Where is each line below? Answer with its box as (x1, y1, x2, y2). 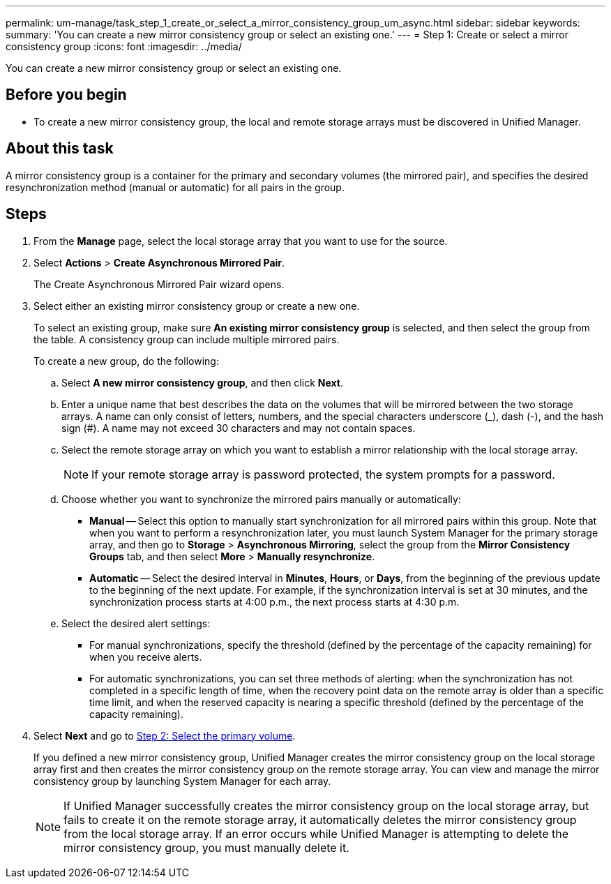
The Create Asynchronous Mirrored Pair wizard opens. (33, 278, 285, 290)
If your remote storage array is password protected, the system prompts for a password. (91, 467, 555, 481)
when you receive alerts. (89, 650, 202, 663)
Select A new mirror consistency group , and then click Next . (61, 376, 344, 389)
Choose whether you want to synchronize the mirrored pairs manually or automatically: (61, 493, 461, 505)
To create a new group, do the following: (33, 354, 219, 367)
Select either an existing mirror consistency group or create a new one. (33, 299, 360, 312)
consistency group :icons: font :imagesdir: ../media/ (6, 40, 242, 52)
